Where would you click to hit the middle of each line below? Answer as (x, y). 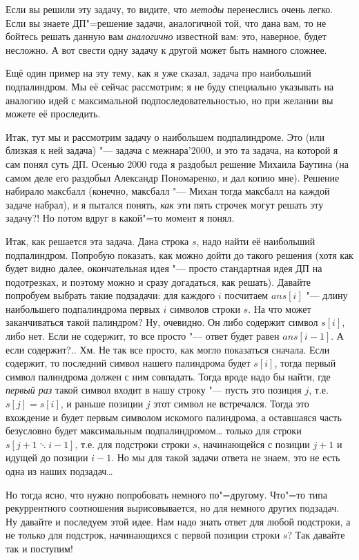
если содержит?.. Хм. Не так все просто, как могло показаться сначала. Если (168, 349)
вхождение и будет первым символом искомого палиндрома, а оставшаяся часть (174, 417)
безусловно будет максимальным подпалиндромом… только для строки (154, 431)
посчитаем (246, 295)
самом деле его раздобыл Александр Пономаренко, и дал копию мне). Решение (173, 177)
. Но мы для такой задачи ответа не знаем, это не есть (226, 457)
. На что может (280, 308)
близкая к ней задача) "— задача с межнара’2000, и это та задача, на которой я (172, 150)
